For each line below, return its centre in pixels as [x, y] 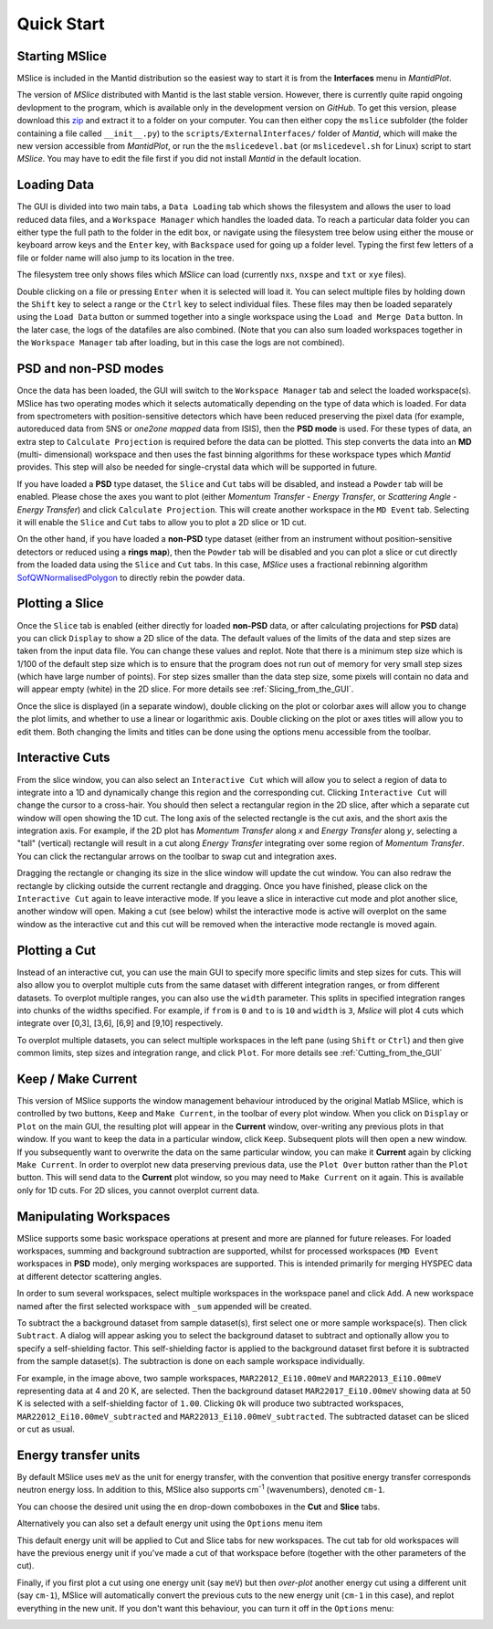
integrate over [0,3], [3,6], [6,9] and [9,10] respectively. [120, 1023]
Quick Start [61, 24]
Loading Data [56, 185]
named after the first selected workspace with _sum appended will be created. [164, 1306]
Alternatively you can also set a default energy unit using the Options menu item [170, 1523]
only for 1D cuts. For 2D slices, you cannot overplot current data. [138, 1190]
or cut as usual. [46, 1429]
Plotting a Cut [56, 950]
